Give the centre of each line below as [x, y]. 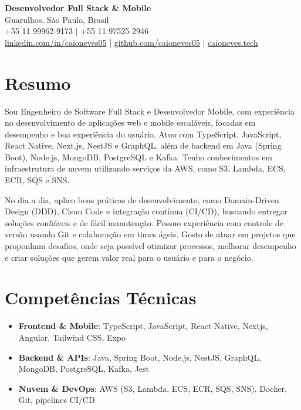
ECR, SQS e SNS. [37, 180]
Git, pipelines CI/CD [57, 400]
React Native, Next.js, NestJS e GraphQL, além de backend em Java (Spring [143, 145]
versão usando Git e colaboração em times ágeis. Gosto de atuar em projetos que [150, 234]
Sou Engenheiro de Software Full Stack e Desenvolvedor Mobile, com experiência [150, 111]
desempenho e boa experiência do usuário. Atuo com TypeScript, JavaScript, [143, 134]
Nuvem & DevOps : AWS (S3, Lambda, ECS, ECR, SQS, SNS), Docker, [153, 388]
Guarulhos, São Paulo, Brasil [57, 19]
